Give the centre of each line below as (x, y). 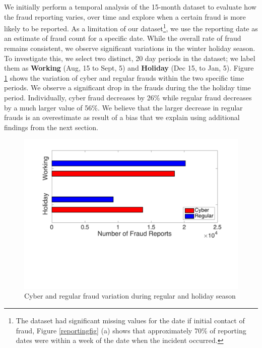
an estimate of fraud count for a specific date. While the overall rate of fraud (123, 38)
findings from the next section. (51, 127)
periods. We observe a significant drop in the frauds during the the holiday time (127, 88)
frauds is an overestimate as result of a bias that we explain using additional (122, 117)
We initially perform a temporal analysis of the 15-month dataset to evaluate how (130, 7)
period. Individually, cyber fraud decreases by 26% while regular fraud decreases (128, 97)
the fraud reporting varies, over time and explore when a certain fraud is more (125, 16)
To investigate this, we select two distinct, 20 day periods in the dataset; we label (130, 58)
